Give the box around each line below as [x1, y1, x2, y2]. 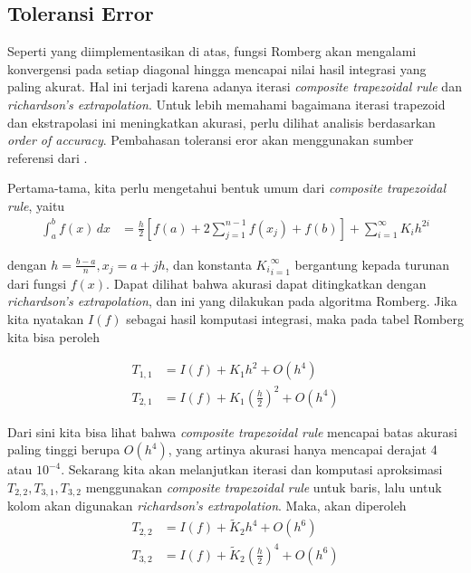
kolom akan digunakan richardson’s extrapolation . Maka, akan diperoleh [7, 496, 407, 515]
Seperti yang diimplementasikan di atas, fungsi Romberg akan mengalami [7, 42, 417, 61]
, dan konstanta [165, 254, 252, 273]
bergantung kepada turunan [294, 254, 450, 273]
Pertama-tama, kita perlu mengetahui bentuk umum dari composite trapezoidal [7, 178, 446, 197]
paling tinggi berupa [7, 440, 120, 459]
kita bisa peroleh [7, 327, 101, 346]
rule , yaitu [7, 196, 65, 215]
